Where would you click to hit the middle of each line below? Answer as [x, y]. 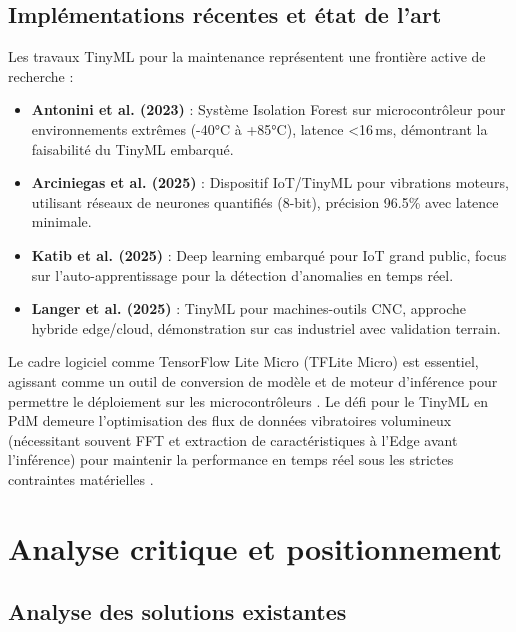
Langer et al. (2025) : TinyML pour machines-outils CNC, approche [248, 308]
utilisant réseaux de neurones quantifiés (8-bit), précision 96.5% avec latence [265, 201]
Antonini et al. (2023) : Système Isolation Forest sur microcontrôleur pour [268, 109]
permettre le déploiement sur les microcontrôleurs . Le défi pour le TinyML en [248, 400]
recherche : [41, 75]
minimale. [61, 221]
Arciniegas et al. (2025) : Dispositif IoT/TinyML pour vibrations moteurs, [270, 182]
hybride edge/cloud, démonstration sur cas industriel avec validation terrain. [266, 327]
